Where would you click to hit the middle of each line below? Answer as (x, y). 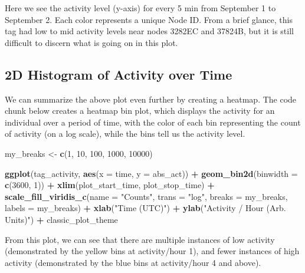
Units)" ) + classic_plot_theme (61, 219)
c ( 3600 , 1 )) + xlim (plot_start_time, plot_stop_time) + (110, 185)
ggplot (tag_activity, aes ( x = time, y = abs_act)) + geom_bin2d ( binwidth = (151, 173)
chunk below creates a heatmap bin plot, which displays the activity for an (140, 111)
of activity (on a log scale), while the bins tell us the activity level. (125, 134)
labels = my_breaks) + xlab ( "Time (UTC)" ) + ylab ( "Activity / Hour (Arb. (145, 208)
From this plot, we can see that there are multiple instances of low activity (140, 239)
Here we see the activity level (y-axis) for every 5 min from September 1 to (140, 8)
